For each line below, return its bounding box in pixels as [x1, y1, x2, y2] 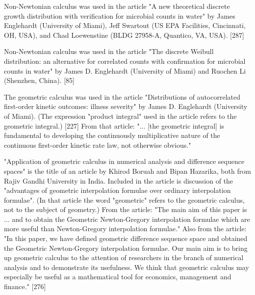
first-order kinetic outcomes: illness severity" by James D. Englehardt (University [4, 101, 248, 111]
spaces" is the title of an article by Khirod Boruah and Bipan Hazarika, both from [4, 165, 251, 176]
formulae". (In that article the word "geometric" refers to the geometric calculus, [4, 194, 245, 205]
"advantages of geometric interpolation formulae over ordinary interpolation [4, 185, 231, 195]
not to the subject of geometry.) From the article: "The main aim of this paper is [4, 204, 247, 215]
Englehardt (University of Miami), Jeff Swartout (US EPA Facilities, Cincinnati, [4, 20, 246, 30]
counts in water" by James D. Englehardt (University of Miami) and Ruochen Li [4, 65, 246, 76]
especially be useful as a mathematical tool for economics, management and [4, 271, 231, 282]
